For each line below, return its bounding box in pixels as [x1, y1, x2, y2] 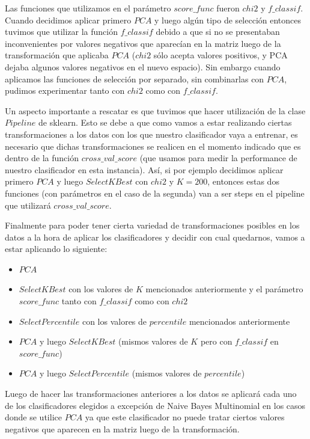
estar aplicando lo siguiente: [5, 242, 108, 255]
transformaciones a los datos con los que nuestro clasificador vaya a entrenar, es [5, 127, 298, 140]
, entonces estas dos [207, 175, 279, 188]
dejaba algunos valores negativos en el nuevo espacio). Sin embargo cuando [5, 60, 281, 73]
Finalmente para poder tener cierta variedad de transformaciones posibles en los [5, 219, 300, 232]
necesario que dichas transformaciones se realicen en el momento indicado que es [5, 140, 301, 152]
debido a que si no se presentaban [156, 25, 280, 38]
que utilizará [5, 198, 51, 211]
